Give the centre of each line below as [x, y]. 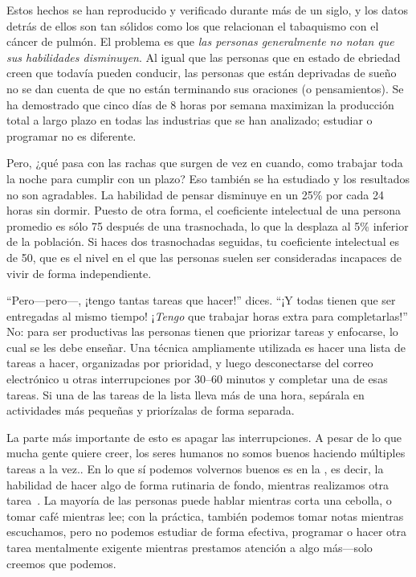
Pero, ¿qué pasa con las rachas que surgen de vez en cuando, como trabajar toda [205, 163]
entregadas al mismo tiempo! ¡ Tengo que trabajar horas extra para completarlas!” [207, 315]
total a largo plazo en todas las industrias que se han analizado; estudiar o [190, 120]
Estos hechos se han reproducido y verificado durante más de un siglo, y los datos [207, 10]
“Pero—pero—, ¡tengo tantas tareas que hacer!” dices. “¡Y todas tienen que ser [201, 300]
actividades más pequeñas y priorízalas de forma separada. [151, 410]
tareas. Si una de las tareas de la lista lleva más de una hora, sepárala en [186, 394]
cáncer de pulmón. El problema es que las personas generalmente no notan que [200, 41]
